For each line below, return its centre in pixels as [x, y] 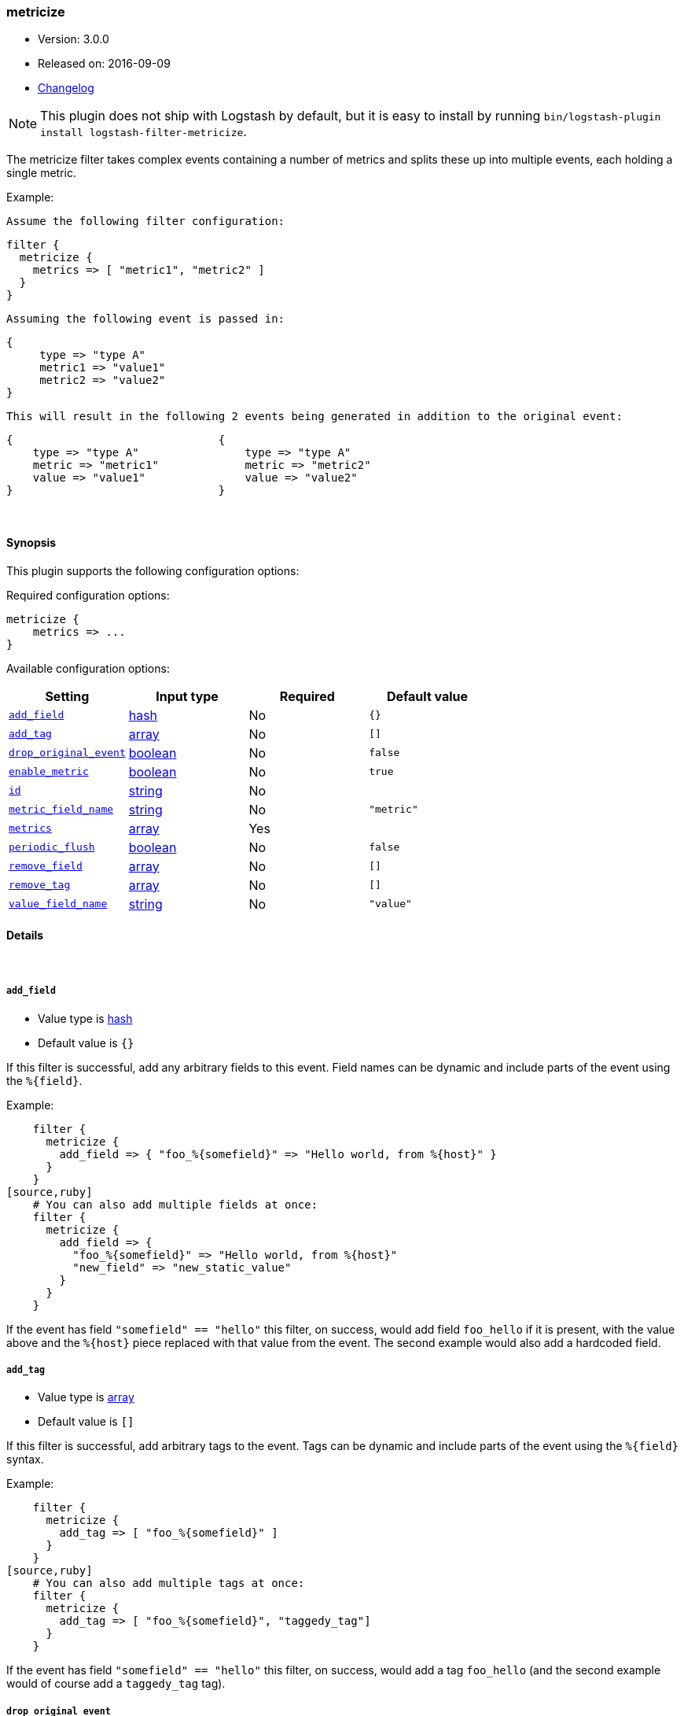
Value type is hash [85, 1018]
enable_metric [49, 772]
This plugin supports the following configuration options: [153, 570]
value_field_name [58, 904]
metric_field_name [61, 810]
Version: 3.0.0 [74, 39]
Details [25, 935]
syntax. [25, 1460]
